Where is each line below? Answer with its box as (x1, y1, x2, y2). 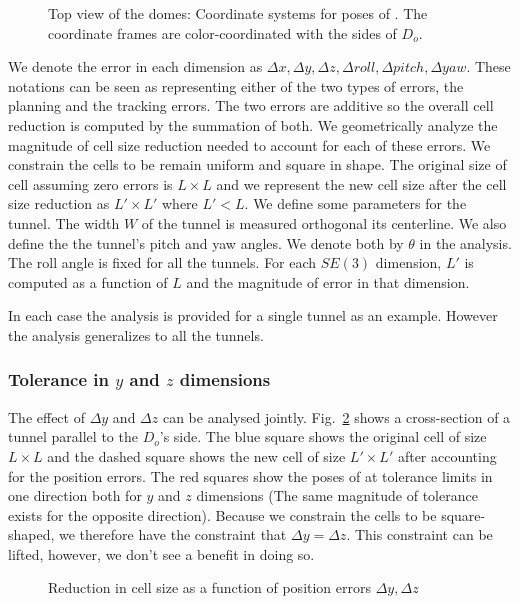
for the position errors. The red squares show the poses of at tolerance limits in (8, 465, 493, 486)
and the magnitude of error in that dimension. (186, 271, 470, 292)
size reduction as (8, 193, 110, 214)
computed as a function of (8, 271, 168, 292)
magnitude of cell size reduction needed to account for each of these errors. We (8, 134, 491, 155)
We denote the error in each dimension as (8, 56, 263, 77)
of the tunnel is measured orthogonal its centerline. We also (141, 212, 507, 233)
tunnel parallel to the (8, 426, 138, 447)
